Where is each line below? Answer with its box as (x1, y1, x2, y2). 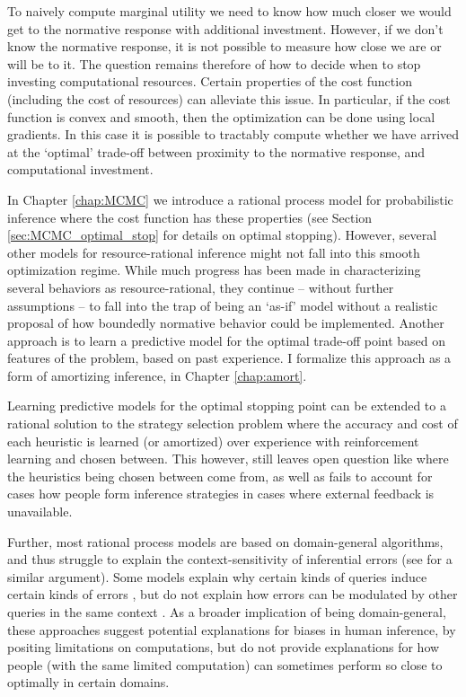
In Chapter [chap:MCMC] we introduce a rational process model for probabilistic (7, 190, 453, 208)
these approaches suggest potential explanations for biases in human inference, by (7, 620, 456, 639)
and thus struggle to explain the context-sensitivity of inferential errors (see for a (7, 550, 453, 569)
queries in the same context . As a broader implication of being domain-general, (7, 603, 446, 621)
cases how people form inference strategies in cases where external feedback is (7, 484, 435, 503)
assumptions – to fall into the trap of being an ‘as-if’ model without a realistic (7, 296, 438, 314)
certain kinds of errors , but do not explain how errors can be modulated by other (7, 585, 458, 604)
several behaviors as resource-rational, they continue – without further (7, 278, 394, 296)
